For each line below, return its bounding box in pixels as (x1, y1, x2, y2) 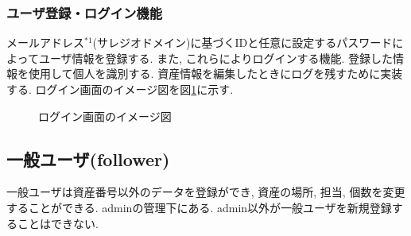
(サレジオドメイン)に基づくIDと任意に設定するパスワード (92, 34, 393, 51)
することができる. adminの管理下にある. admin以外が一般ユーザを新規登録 (6, 199, 392, 215)
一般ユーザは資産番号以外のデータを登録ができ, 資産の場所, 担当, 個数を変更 (6, 184, 405, 200)
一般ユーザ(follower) (6, 146, 170, 171)
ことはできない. (17, 215, 99, 231)
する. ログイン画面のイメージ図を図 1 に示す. (6, 81, 234, 97)
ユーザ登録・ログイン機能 (6, 2, 162, 22)
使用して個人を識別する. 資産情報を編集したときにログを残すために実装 (28, 65, 403, 82)
